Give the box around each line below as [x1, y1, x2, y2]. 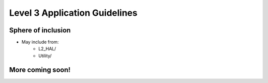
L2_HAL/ [38, 46, 57, 52]
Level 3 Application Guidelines [9, 7, 137, 18]
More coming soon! [9, 65, 71, 74]
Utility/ [38, 53, 52, 58]
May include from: [21, 39, 59, 45]
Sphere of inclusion [9, 26, 71, 34]
